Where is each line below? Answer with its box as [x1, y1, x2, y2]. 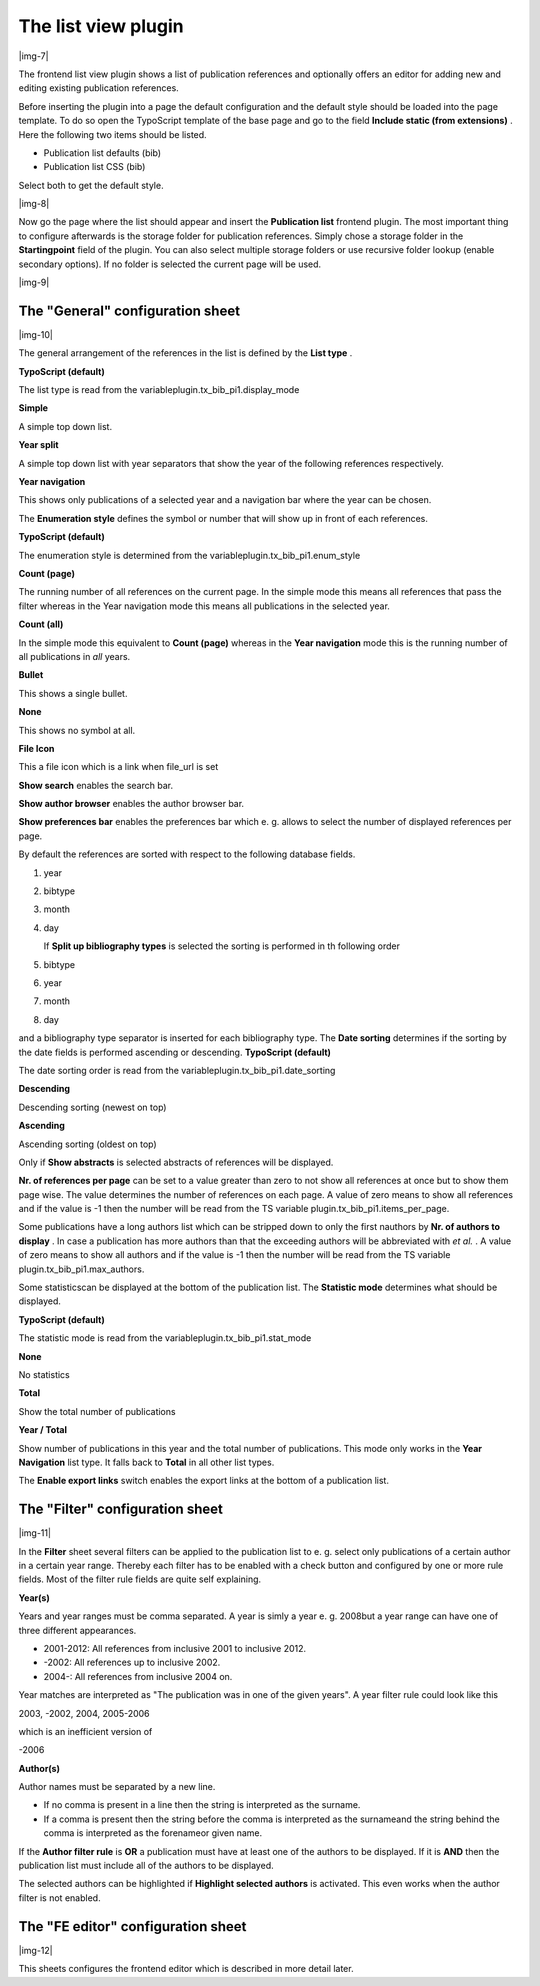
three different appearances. [18, 1624, 137, 1636]
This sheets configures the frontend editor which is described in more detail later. [18, 1963, 354, 1975]
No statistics [18, 1368, 70, 1380]
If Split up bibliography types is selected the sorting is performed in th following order [43, 940, 400, 952]
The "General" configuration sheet [18, 302, 240, 319]
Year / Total [18, 1424, 68, 1436]
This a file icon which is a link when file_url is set [18, 761, 219, 773]
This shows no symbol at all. [18, 724, 136, 736]
